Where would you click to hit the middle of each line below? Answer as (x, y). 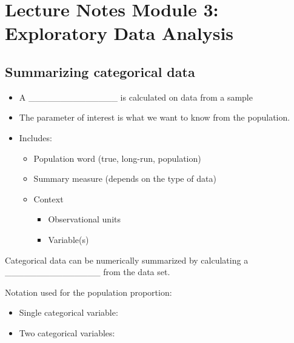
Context (48, 198)
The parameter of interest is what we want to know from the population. (155, 117)
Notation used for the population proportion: (89, 292)
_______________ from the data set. (88, 272)
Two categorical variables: (67, 332)
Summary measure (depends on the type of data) (125, 178)
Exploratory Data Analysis (119, 33)
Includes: (35, 137)
